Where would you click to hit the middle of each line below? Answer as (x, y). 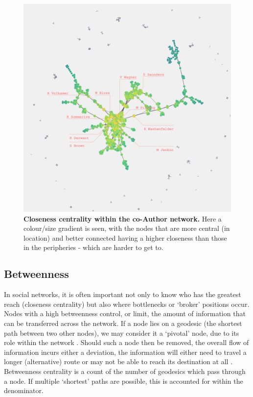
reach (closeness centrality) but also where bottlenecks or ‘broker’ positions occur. (127, 304)
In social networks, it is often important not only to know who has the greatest (123, 294)
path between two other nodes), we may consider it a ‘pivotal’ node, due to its (122, 333)
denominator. (24, 390)
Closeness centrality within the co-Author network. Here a (123, 218)
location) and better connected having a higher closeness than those (125, 237)
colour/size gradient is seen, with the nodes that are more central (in (127, 228)
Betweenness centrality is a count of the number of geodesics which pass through (125, 371)
